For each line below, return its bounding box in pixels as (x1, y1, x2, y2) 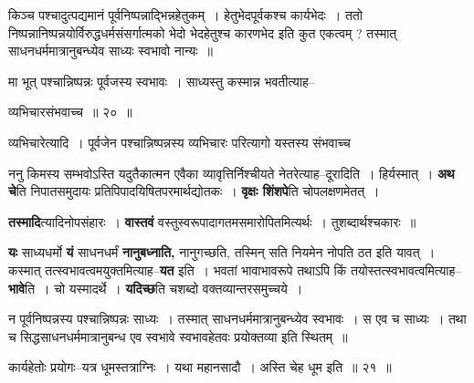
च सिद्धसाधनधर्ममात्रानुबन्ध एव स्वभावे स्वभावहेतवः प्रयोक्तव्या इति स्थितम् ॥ (8, 326, 348, 346)
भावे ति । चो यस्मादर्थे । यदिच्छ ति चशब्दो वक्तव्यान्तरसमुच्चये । (8, 278, 303, 297)
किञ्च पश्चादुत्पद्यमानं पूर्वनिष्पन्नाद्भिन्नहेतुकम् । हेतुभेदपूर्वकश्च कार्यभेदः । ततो (8, 5, 363, 24)
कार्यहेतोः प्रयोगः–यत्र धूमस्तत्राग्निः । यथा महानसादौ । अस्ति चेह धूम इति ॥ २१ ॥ (8, 357, 392, 377)
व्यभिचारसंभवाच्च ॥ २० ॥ (8, 102, 132, 121)
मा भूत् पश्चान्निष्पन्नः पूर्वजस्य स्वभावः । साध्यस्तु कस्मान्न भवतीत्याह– (8, 71, 315, 90)
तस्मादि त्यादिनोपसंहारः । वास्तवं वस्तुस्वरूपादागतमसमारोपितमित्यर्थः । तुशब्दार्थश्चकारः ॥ (8, 212, 416, 231)
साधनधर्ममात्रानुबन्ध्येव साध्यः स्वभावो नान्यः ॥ (8, 41, 213, 60)
